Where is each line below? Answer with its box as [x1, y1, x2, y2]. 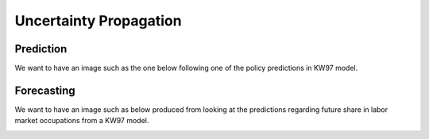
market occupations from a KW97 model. [14, 116, 149, 125]
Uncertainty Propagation [14, 12, 182, 29]
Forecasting [14, 83, 75, 97]
